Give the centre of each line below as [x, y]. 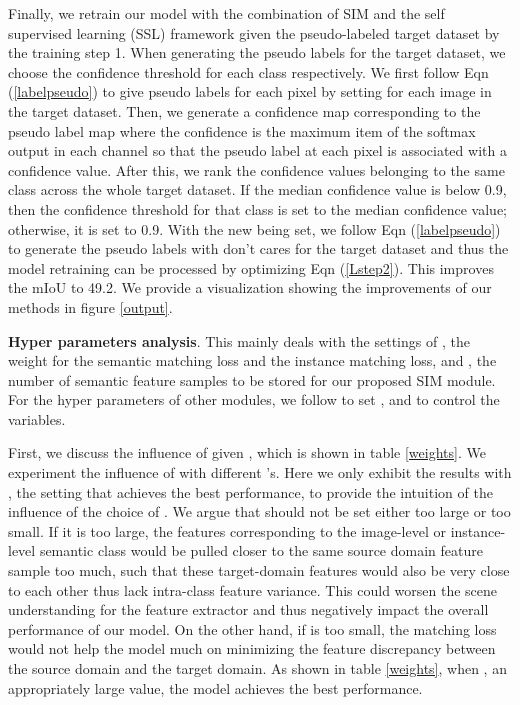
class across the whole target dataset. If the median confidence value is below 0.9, [257, 189]
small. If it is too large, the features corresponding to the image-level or [227, 530]
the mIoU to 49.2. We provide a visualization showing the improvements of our [250, 287]
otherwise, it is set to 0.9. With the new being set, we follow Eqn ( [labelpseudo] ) [254, 228]
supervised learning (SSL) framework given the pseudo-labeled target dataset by [254, 32]
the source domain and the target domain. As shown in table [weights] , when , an [257, 668]
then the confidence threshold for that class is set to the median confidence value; [257, 208]
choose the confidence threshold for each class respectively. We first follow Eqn [248, 71]
